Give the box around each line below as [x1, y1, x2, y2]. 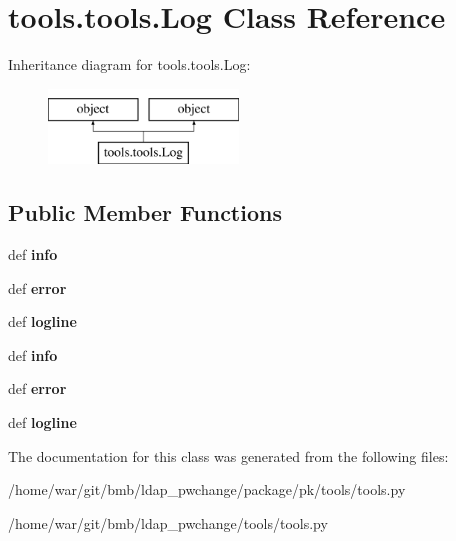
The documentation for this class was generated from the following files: [8, 445, 449, 466]
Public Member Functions [8, 197, 282, 228]
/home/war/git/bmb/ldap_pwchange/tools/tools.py [8, 512, 328, 533]
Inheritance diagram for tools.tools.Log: [8, 54, 251, 75]
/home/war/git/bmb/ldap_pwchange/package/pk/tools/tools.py [8, 479, 406, 500]
